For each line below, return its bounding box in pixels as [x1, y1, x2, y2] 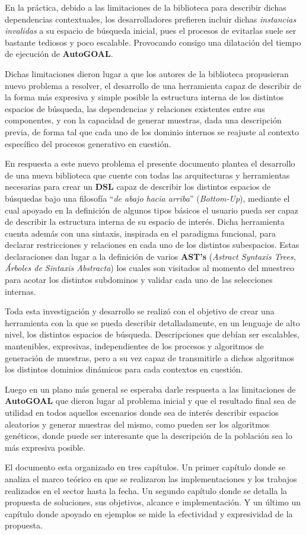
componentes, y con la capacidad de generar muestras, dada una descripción [5, 114, 282, 126]
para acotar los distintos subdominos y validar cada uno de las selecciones [5, 273, 273, 286]
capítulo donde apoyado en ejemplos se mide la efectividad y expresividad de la [5, 507, 293, 520]
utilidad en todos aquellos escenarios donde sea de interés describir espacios [5, 406, 279, 418]
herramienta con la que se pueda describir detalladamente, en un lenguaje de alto [5, 316, 300, 329]
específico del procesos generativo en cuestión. [5, 137, 171, 149]
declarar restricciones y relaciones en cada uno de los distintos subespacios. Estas [5, 238, 299, 251]
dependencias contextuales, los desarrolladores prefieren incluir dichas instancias [5, 12, 297, 25]
